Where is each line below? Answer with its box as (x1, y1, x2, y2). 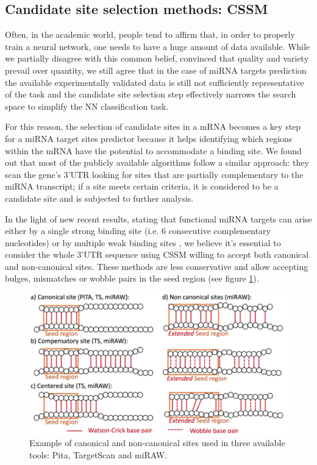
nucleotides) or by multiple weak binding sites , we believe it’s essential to (5, 236, 281, 249)
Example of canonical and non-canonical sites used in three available (29, 436, 285, 449)
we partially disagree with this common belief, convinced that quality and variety (5, 52, 309, 65)
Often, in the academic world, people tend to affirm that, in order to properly (5, 28, 295, 41)
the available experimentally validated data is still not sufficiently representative (5, 76, 304, 88)
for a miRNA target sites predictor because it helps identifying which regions (5, 132, 293, 144)
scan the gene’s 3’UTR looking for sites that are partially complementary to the (5, 168, 304, 180)
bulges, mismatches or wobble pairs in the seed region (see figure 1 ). (5, 272, 259, 285)
